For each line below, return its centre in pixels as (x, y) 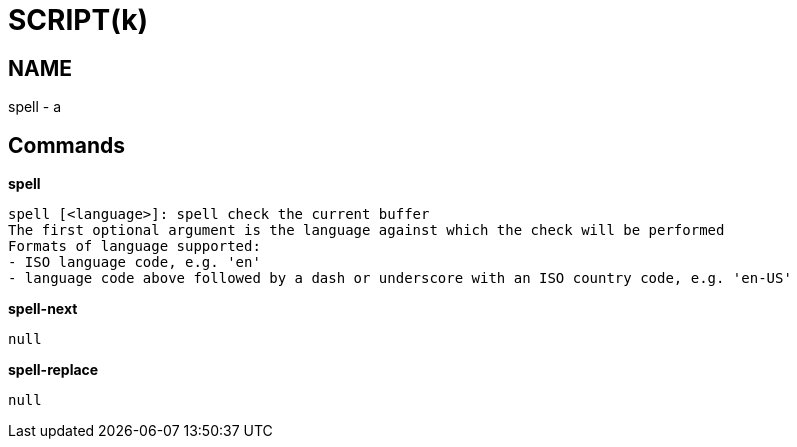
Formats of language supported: (134, 246)
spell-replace (53, 370)
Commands (67, 145)
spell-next (43, 309)
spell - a (35, 107)
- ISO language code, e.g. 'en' (134, 262)
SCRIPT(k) (78, 20)
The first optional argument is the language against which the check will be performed (366, 230)
